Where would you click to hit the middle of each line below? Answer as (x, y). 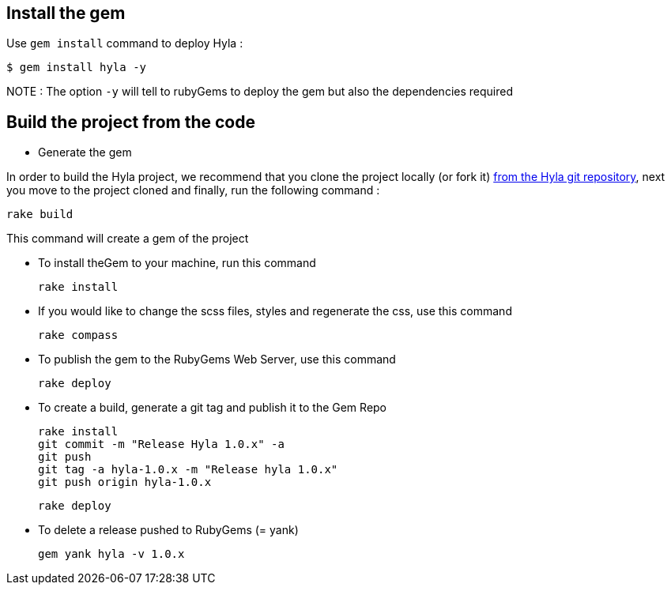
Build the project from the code (131, 122)
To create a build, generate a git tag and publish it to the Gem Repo (213, 408)
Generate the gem (85, 152)
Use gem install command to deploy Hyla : (125, 43)
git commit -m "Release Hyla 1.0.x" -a (161, 444)
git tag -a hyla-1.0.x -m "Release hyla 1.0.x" (188, 470)
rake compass (78, 335)
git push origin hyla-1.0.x (125, 482)
